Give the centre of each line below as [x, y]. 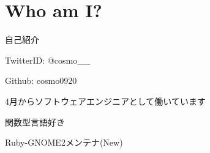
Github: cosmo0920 [41, 80]
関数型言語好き [35, 121]
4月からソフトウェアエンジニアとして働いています [105, 101]
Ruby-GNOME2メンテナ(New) [64, 142]
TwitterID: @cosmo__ [48, 60]
